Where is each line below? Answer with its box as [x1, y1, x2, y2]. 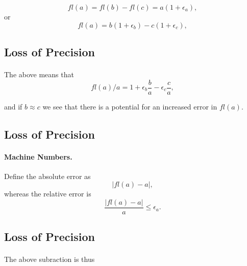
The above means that [4, 69, 74, 79]
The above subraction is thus [4, 254, 95, 264]
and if [4, 101, 22, 112]
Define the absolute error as [4, 170, 91, 181]
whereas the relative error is [4, 188, 91, 199]
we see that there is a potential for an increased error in [42, 101, 217, 112]
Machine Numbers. [4, 151, 72, 162]
